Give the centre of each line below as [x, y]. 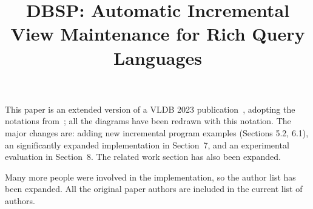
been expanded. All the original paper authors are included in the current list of [154, 189]
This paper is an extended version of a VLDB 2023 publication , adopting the [150, 109]
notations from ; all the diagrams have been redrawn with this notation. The [148, 121]
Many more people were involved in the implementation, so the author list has [150, 177]
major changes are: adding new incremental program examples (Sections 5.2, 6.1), [157, 132]
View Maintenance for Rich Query [158, 34]
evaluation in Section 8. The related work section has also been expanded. [143, 157]
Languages [158, 57]
